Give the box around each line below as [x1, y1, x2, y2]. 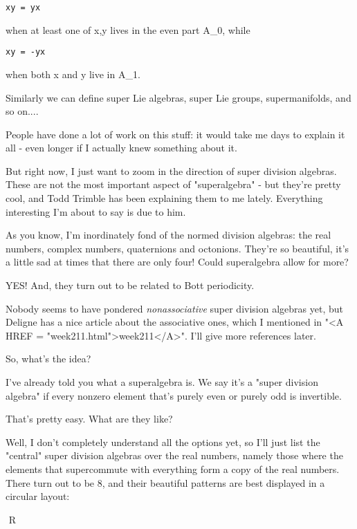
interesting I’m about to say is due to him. [6, 204, 186, 219]
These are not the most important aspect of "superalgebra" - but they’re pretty [6, 177, 341, 192]
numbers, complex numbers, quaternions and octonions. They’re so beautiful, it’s [6, 241, 349, 255]
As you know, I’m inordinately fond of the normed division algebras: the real [6, 228, 331, 242]
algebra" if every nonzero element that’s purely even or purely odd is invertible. [6, 388, 342, 402]
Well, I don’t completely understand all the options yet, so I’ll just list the [6, 434, 320, 449]
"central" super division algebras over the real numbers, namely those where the [6, 448, 343, 463]
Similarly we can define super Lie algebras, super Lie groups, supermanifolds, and [6, 90, 351, 104]
